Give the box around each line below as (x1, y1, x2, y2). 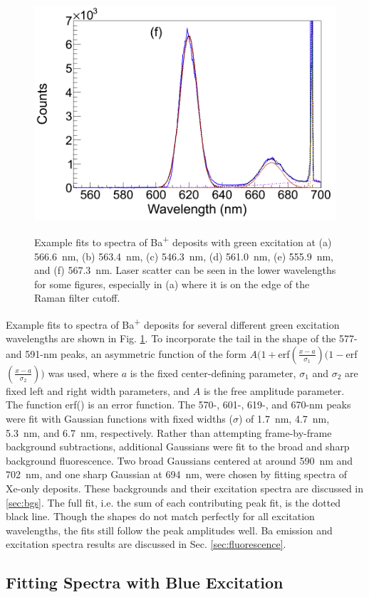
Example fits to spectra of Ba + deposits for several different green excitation (6, 315, 340, 332)
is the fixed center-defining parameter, (130, 365, 296, 380)
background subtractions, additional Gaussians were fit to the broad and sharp (6, 439, 350, 454)
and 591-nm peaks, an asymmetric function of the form (6, 346, 246, 361)
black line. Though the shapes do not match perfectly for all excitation (6, 509, 315, 524)
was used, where (48, 365, 119, 380)
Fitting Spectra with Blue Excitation (6, 571, 284, 593)
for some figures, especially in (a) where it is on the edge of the (34, 276, 310, 291)
